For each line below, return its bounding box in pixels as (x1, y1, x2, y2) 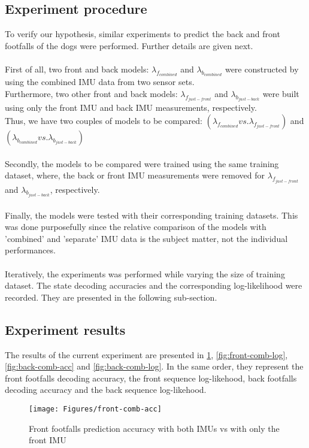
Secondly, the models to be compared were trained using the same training (5, 157, 279, 169)
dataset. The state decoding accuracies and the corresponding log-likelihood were (5, 279, 302, 292)
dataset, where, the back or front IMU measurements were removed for (5, 169, 265, 181)
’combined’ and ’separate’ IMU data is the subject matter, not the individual (5, 232, 288, 244)
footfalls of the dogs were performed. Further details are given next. (5, 39, 253, 52)
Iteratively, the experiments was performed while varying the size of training (5, 267, 285, 280)
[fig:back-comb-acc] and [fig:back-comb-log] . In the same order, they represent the (5, 360, 304, 373)
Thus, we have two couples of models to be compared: (5, 114, 202, 127)
